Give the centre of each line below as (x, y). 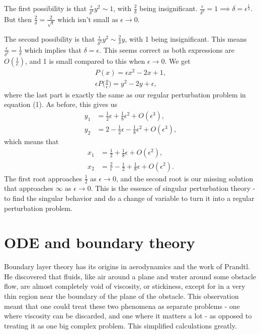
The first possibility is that (46, 8)
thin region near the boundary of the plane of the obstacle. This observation (121, 296)
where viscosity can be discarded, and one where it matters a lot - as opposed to (128, 316)
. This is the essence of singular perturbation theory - (173, 188)
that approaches (29, 188)
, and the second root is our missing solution (185, 178)
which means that (31, 141)
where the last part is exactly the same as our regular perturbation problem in (125, 94)
